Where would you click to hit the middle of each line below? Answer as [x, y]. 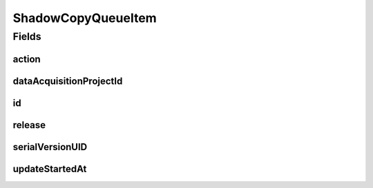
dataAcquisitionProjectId [68, 81]
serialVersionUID [50, 147]
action [27, 59]
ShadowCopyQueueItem [85, 18]
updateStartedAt [50, 169]
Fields [27, 36]
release [29, 125]
